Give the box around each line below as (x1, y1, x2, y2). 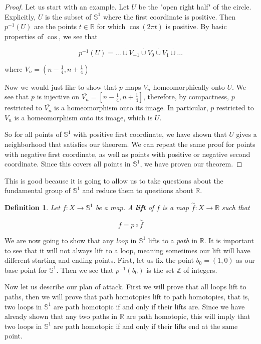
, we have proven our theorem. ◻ (140, 158, 242, 169)
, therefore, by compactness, (143, 91, 229, 102)
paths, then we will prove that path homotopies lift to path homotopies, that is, (5, 291, 250, 301)
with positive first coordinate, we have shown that (73, 129, 227, 139)
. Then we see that (56, 264, 114, 275)
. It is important (204, 235, 254, 245)
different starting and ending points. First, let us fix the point (5, 255, 194, 265)
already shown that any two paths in (5, 311, 117, 321)
